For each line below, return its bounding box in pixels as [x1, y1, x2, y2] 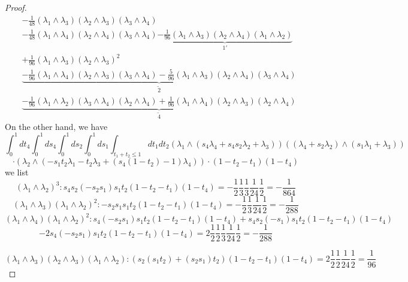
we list [5, 166, 29, 178]
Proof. [5, 1, 27, 13]
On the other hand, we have [5, 120, 108, 132]
